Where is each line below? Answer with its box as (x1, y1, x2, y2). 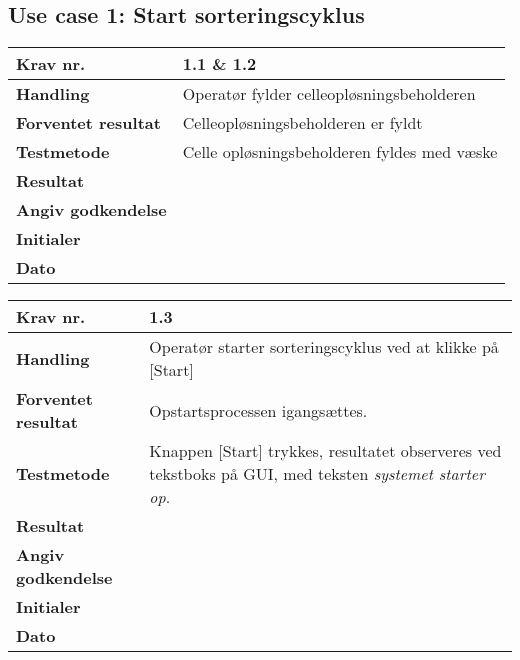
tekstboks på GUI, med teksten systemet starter (149, 462, 485, 486)
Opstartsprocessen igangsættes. (149, 398, 368, 422)
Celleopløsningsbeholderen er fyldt (182, 111, 423, 135)
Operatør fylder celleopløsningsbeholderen (182, 82, 476, 106)
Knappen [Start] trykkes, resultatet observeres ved (149, 439, 502, 463)
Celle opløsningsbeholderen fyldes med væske (182, 140, 498, 164)
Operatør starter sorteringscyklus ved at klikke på (149, 335, 499, 359)
